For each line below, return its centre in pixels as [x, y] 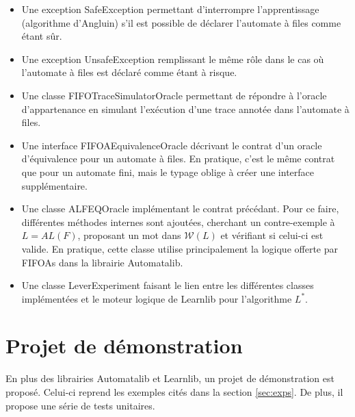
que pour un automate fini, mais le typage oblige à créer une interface [168, 172]
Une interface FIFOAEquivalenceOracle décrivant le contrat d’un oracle [172, 145]
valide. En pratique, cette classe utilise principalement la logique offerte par [180, 248]
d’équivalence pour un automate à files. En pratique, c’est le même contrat [178, 159]
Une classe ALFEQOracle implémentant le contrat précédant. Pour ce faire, [180, 209]
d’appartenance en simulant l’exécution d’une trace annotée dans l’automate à [185, 109]
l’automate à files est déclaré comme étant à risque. [129, 72]
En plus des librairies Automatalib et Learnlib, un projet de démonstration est [170, 378]
